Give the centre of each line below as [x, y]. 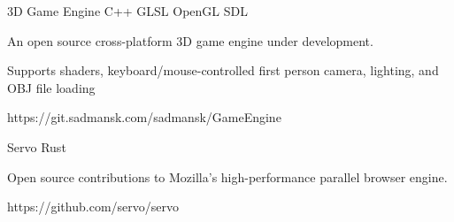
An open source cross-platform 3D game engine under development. [190, 40]
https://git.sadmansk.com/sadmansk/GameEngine [144, 117]
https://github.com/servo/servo [93, 207]
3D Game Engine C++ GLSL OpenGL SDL [127, 11]
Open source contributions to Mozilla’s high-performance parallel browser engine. [227, 176]
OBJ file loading [51, 87]
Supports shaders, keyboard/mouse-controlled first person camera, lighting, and [223, 70]
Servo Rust [37, 146]
